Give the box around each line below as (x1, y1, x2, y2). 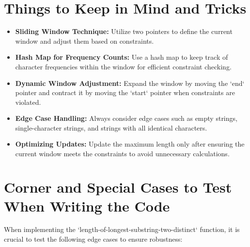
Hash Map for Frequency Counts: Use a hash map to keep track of (15, 52, 228, 62)
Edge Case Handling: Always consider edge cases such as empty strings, (15, 113, 237, 123)
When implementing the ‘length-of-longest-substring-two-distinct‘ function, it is (4, 224, 240, 234)
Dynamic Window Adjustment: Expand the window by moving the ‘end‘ (15, 78, 245, 88)
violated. (15, 97, 41, 107)
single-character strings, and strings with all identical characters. (15, 122, 207, 132)
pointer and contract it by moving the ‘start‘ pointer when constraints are (15, 87, 235, 98)
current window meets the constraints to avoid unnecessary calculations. (15, 148, 230, 159)
